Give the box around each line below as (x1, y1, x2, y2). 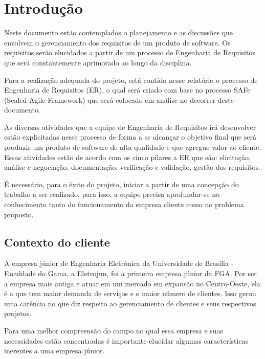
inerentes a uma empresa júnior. (4, 345, 105, 356)
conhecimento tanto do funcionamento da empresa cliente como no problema (4, 199, 244, 210)
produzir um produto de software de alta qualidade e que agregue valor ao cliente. (4, 142, 261, 152)
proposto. (4, 209, 34, 219)
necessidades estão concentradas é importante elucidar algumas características (4, 335, 249, 346)
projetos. (4, 308, 32, 319)
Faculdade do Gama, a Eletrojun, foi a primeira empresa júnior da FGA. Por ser (4, 268, 257, 279)
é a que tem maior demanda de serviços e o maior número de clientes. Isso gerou (4, 288, 256, 299)
